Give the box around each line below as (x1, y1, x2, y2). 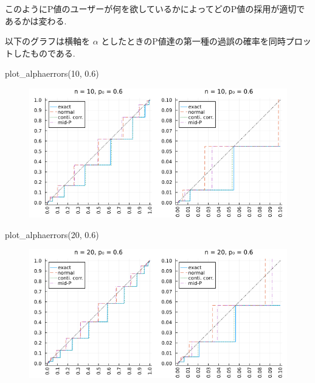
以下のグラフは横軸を (5, 35, 90, 47)
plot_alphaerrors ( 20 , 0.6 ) (5, 228, 99, 241)
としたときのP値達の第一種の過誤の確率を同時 (101, 35, 286, 47)
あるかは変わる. (5, 14, 67, 27)
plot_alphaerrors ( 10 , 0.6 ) (5, 67, 99, 80)
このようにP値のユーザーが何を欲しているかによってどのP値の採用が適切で (5, 2, 305, 15)
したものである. (13, 46, 75, 59)
